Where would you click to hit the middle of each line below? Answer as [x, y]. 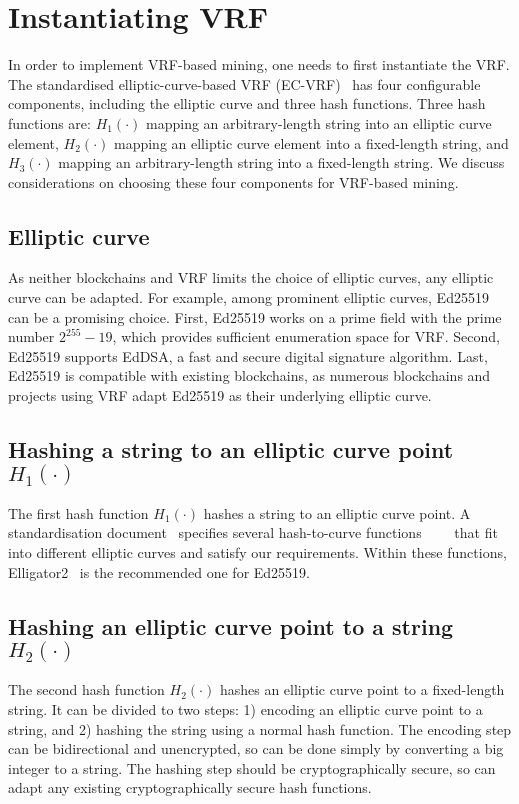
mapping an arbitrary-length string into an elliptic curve [319, 122]
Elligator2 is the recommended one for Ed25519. [159, 571]
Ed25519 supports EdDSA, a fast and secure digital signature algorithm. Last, [248, 355]
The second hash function [86, 689]
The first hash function [78, 512]
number [31, 336]
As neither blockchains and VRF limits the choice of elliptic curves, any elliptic [251, 277]
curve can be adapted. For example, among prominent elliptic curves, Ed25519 [248, 297]
